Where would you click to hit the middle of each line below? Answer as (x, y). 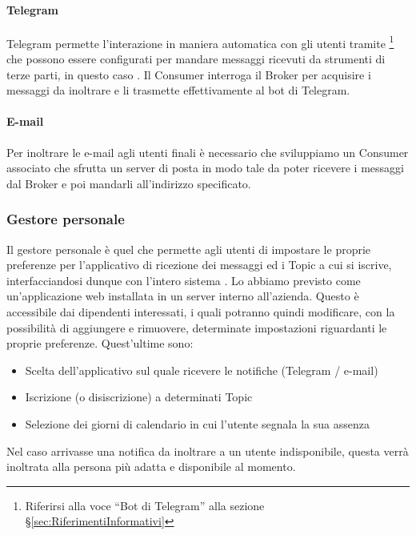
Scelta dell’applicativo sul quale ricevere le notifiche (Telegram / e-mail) (202, 370)
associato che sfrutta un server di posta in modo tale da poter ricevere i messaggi (205, 168)
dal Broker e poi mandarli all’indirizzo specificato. (129, 183)
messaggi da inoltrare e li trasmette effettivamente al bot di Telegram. (178, 90)
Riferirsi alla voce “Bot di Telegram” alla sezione (145, 505)
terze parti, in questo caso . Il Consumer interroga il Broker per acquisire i (189, 74)
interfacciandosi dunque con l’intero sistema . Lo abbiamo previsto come (184, 280)
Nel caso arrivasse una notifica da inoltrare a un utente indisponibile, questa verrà (208, 451)
